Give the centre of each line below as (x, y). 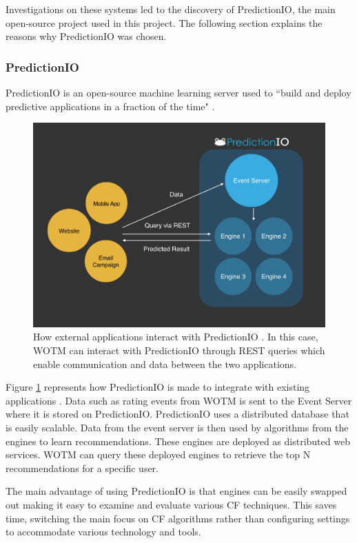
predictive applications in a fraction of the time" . (110, 106)
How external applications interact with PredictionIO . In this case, (176, 337)
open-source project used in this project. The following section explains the (164, 22)
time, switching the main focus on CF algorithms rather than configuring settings (178, 518)
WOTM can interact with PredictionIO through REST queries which (179, 350)
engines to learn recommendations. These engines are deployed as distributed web (178, 441)
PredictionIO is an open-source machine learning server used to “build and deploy (178, 92)
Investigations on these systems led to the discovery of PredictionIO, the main (171, 9)
